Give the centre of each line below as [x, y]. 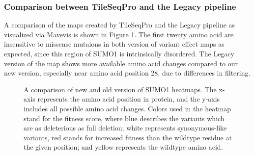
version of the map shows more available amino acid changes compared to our [121, 63]
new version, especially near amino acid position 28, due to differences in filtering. [127, 73]
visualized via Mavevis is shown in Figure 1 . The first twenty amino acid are [119, 34]
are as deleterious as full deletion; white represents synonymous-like [125, 128]
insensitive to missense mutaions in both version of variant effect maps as [114, 44]
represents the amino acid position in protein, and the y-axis [129, 99]
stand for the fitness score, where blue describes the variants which [124, 118]
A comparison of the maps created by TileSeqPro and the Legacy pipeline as [120, 25]
